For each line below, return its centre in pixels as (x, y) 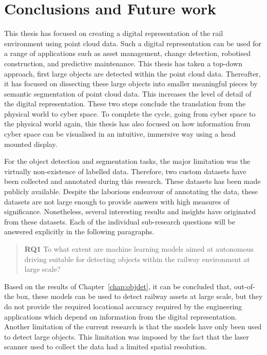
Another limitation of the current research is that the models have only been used (133, 326)
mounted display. (31, 144)
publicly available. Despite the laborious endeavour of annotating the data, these (131, 191)
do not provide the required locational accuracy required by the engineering (123, 306)
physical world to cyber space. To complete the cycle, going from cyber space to (130, 113)
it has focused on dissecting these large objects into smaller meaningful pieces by (131, 83)
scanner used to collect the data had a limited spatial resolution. (106, 347)
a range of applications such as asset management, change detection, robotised (128, 53)
